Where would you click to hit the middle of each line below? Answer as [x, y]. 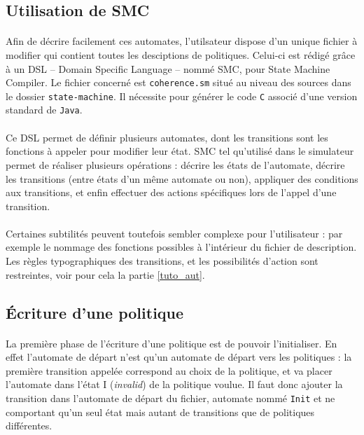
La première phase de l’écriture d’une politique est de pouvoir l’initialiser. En [171, 343]
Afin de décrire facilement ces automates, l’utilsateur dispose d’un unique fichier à [182, 41]
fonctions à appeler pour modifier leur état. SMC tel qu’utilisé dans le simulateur [180, 151]
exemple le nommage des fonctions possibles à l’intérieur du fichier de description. [181, 247]
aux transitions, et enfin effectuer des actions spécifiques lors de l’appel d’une [171, 192]
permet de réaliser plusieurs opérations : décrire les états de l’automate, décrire [175, 164]
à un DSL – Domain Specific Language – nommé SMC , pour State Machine [168, 68]
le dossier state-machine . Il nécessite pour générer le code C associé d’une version [182, 96]
